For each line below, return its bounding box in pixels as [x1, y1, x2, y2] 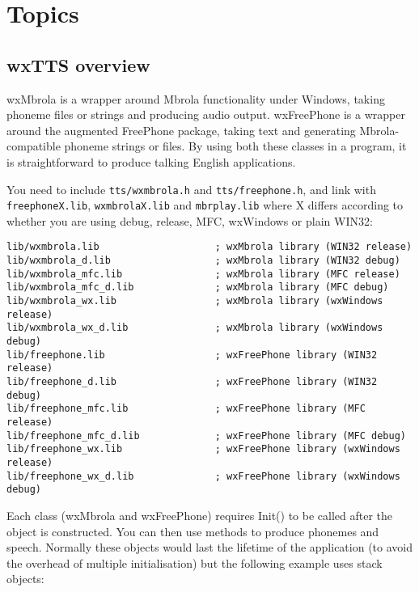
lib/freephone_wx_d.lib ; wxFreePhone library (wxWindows [6, 470, 400, 482]
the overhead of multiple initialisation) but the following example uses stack [6, 554, 383, 571]
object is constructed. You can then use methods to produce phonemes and [6, 522, 379, 539]
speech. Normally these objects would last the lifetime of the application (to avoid [6, 539, 413, 556]
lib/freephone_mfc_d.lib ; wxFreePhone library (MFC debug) [6, 429, 406, 442]
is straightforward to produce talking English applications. [6, 153, 296, 170]
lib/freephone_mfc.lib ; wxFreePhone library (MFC [6, 403, 366, 415]
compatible [6, 137, 61, 154]
